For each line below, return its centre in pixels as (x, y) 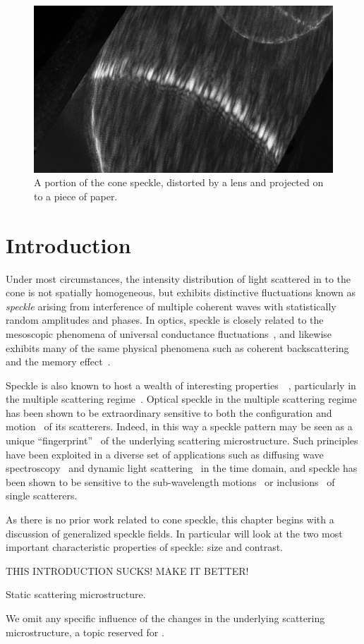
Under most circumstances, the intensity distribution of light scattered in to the (178, 278)
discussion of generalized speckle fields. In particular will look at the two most (174, 533)
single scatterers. (42, 496)
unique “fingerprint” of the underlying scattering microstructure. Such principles (182, 441)
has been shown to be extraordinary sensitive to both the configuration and (169, 412)
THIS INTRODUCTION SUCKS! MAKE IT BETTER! (127, 570)
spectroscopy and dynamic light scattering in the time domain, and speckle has (182, 468)
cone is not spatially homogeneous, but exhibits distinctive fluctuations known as (181, 292)
